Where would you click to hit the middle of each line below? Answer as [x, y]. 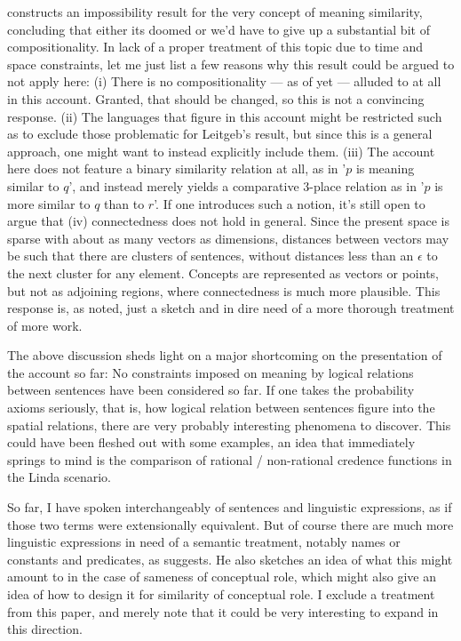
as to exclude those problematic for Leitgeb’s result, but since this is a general [220, 134]
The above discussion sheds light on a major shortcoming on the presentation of [225, 355]
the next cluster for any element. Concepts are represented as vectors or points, [223, 272]
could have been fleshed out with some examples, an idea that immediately [211, 442]
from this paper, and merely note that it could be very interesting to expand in [223, 611]
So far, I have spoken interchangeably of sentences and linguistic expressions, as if [230, 507]
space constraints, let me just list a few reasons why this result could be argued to [231, 64]
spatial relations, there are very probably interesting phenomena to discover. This [229, 425]
